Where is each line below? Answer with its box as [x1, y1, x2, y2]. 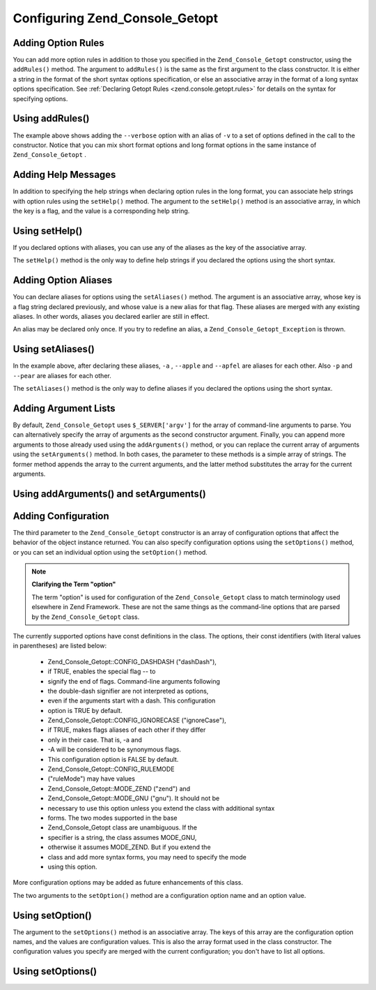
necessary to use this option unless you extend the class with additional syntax [47, 804, 275, 812]
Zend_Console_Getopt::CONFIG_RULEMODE [47, 765, 175, 774]
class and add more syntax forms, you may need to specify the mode [47, 853, 246, 861]
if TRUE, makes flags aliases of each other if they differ [47, 726, 206, 734]
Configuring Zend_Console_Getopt [13, 10, 219, 26]
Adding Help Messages [13, 169, 116, 181]
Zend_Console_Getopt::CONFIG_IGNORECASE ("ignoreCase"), [47, 716, 226, 725]
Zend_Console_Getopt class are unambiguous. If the [47, 823, 198, 832]
